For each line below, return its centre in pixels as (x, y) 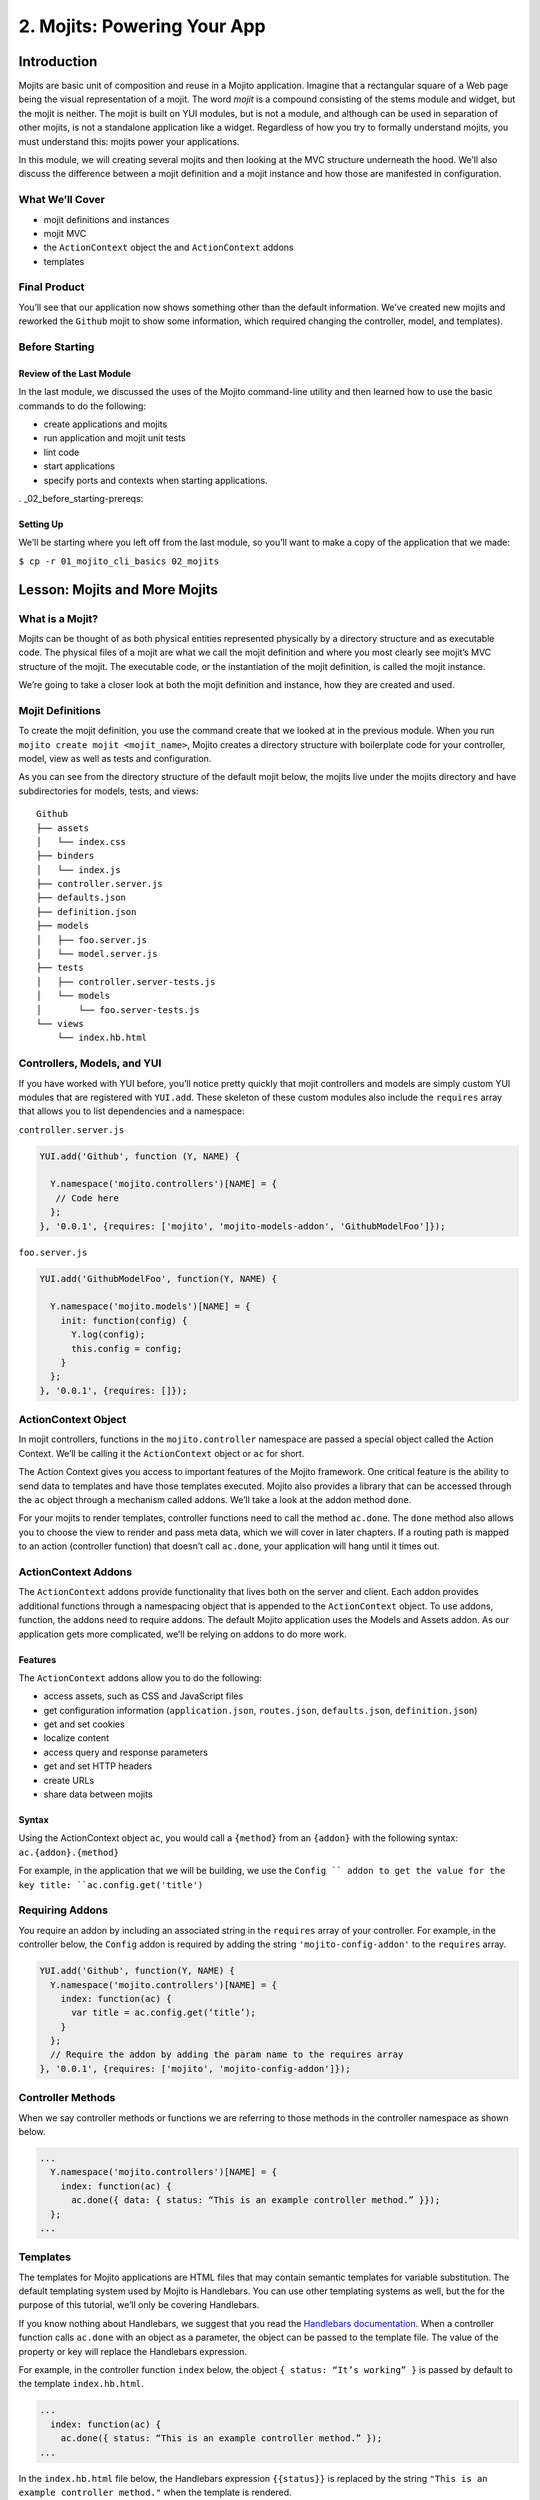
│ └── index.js (78, 869)
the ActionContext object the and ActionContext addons (168, 247)
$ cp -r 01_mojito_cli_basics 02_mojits (119, 561)
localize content (76, 1738)
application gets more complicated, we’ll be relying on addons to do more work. (182, 1634)
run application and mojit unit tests (115, 438)
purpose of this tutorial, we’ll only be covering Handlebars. (139, 2305)
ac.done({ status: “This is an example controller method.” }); (221, 2438)
